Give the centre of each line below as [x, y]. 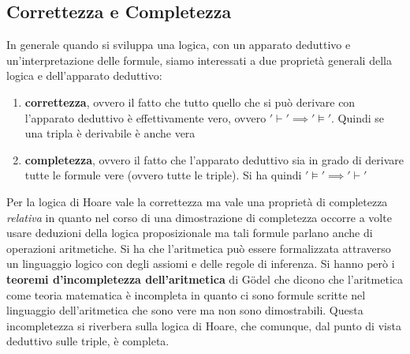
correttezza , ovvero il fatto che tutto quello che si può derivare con [190, 102]
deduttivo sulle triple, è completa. [88, 341]
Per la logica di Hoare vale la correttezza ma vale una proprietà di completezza [197, 201]
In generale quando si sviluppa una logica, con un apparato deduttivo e [179, 45]
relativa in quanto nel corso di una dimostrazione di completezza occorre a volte [199, 217]
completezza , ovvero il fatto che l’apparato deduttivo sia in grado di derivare [214, 159]
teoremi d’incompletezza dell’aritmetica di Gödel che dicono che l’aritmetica [205, 279]
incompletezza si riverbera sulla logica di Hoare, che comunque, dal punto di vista [204, 325]
